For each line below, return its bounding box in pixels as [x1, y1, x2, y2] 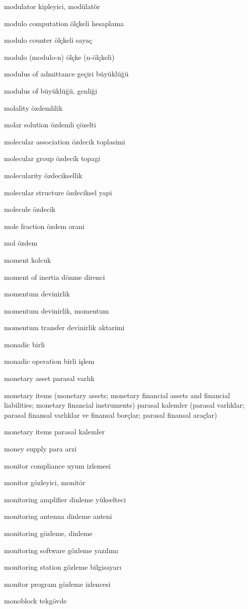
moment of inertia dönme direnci [4, 271, 105, 282]
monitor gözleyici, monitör [4, 477, 86, 488]
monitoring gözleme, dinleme [4, 528, 93, 538]
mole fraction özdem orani [4, 220, 85, 231]
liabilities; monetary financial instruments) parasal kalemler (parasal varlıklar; [4, 400, 244, 410]
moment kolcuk [4, 254, 51, 265]
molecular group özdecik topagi [4, 153, 101, 164]
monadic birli [4, 339, 45, 349]
